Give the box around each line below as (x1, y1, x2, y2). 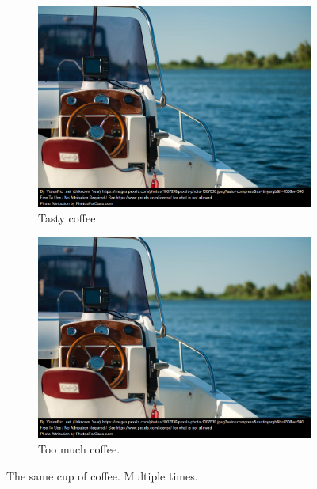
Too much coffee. (38, 440, 120, 457)
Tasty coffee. (38, 210, 99, 226)
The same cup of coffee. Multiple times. (6, 467, 198, 483)
